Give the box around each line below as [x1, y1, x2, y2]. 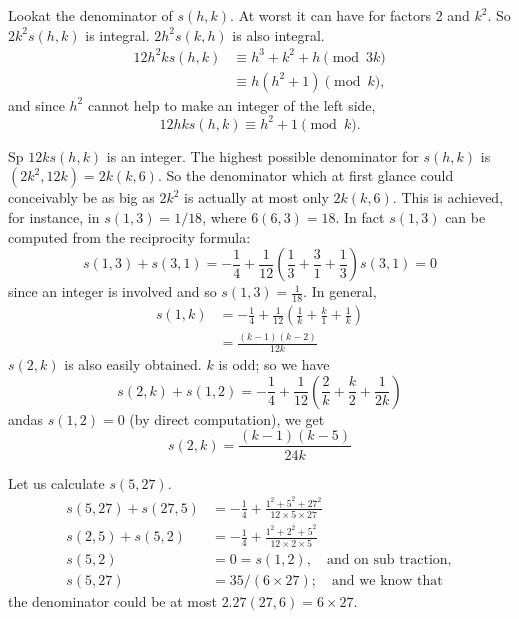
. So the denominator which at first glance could [157, 165, 454, 186]
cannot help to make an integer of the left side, [87, 94, 376, 115]
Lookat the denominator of [8, 5, 173, 25]
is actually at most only [184, 187, 329, 208]
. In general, [303, 281, 377, 302]
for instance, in [8, 207, 100, 228]
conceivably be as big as [8, 187, 155, 208]
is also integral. [232, 24, 325, 45]
